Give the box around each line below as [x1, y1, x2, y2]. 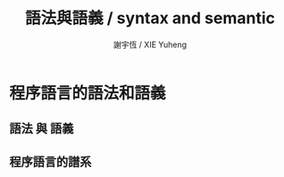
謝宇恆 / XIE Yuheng [113, 39, 188, 50]
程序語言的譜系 [9, 154, 92, 169]
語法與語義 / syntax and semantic [25, 8, 275, 28]
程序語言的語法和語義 [9, 83, 167, 103]
